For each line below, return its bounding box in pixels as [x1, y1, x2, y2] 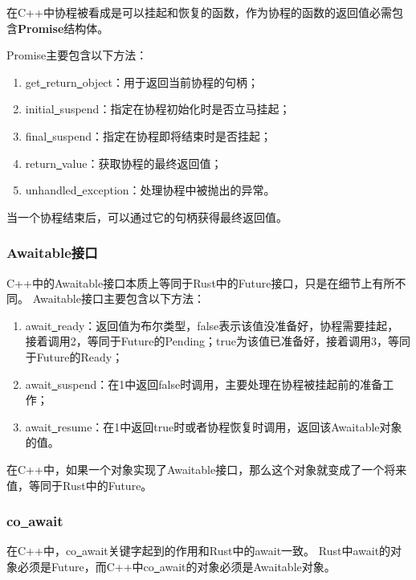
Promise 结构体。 [18, 19, 109, 36]
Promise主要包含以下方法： [6, 47, 148, 63]
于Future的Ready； [25, 348, 124, 365]
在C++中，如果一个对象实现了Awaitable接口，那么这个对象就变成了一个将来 [6, 460, 407, 477]
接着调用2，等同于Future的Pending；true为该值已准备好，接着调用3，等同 [25, 333, 411, 349]
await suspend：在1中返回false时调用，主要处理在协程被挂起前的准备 [25, 375, 383, 392]
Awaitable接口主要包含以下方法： [32, 290, 205, 307]
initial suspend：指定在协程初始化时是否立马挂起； [25, 100, 291, 117]
